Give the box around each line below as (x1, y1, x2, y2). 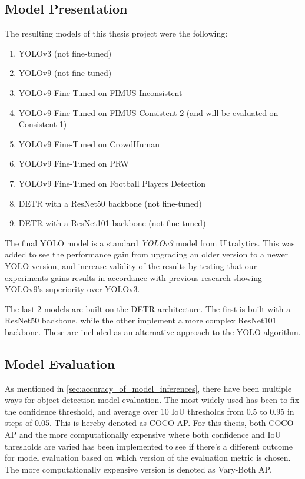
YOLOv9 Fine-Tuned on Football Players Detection (18, 177, 206, 189)
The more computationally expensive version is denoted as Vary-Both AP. (5, 463, 272, 475)
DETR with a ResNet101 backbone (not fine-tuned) (18, 217, 206, 229)
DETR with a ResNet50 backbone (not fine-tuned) (18, 197, 202, 209)
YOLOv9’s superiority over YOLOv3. (5, 283, 140, 295)
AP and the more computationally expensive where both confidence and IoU (5, 428, 281, 441)
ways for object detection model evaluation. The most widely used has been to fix (5, 394, 300, 406)
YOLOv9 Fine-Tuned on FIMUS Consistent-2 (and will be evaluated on (18, 106, 279, 118)
